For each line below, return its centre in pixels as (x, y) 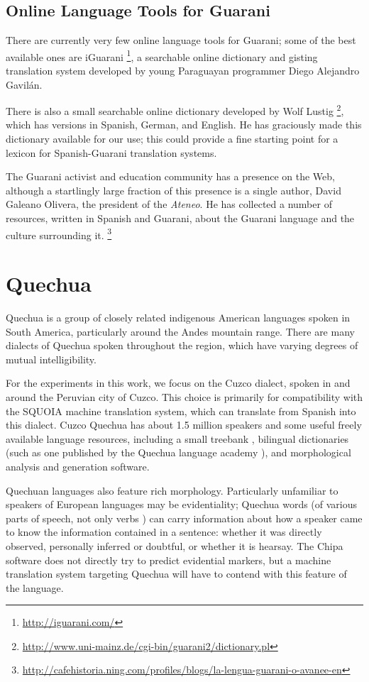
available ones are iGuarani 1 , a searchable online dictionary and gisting (162, 55)
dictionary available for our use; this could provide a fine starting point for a (172, 139)
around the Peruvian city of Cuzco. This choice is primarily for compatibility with (184, 396)
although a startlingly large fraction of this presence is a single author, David (174, 190)
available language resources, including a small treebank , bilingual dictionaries (177, 438)
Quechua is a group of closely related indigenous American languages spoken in (178, 318)
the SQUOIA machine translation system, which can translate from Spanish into (181, 411)
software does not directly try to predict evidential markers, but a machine (169, 560)
